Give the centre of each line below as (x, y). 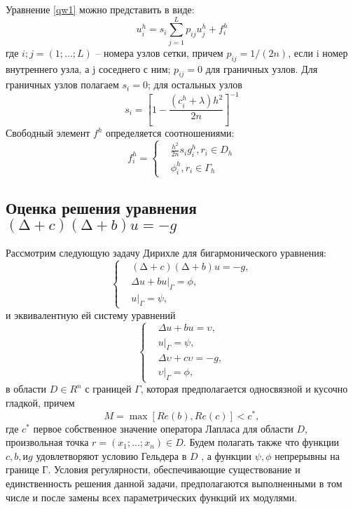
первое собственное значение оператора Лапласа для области (163, 428)
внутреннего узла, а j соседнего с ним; (88, 68)
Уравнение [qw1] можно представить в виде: (100, 9)
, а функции (227, 455)
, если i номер (318, 52)
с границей (108, 389)
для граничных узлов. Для (262, 68)
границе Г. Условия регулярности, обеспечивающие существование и (153, 469)
